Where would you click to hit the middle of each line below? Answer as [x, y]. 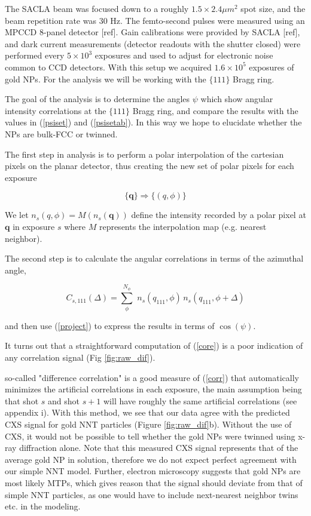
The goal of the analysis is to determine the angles [97, 99]
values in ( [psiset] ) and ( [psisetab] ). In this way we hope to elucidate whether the [153, 122]
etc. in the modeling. [43, 506]
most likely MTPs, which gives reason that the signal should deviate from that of [154, 482]
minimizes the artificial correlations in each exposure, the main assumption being [153, 389]
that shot [22, 400]
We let [17, 215]
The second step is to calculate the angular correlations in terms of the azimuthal [154, 258]
